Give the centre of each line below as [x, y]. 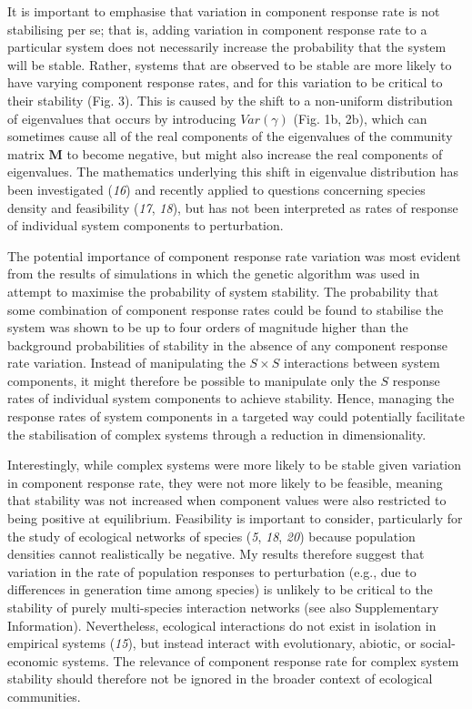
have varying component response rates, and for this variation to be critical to [225, 82]
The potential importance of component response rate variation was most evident [234, 255]
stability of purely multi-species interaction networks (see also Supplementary [223, 607]
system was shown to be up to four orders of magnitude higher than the [208, 327]
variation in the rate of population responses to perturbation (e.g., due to [212, 571]
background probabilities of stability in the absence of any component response [227, 344]
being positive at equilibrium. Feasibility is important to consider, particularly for [235, 518]
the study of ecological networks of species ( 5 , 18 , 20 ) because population [211, 536]
